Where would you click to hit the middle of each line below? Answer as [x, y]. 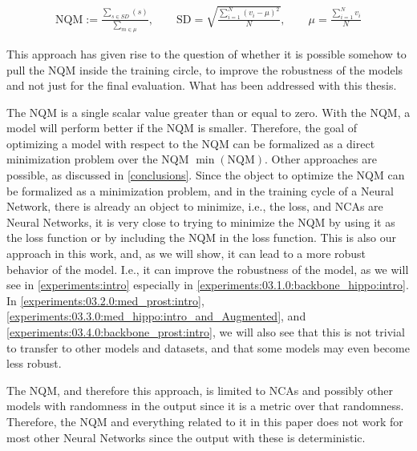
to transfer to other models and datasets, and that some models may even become [208, 347]
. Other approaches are [321, 159]
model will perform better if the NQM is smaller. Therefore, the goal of [182, 128]
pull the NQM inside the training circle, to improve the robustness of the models [205, 69]
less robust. [34, 363]
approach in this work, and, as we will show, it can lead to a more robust [186, 254]
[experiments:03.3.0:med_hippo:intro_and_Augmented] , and [156, 316]
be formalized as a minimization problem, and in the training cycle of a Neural [200, 190]
